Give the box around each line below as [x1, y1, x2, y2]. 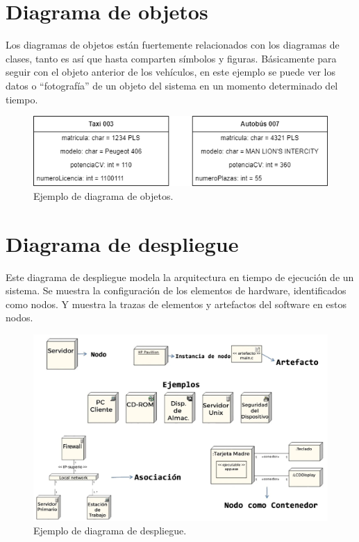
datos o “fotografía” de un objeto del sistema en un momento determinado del [6, 78, 338, 92]
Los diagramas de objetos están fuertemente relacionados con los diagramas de [6, 37, 340, 52]
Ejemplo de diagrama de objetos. [33, 188, 174, 203]
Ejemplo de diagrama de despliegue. [33, 523, 187, 538]
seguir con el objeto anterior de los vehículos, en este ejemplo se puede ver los [6, 65, 335, 79]
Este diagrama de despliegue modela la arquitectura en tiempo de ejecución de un [6, 269, 354, 284]
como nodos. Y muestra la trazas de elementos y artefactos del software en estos [6, 296, 347, 311]
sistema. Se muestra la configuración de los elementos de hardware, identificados [6, 283, 347, 298]
